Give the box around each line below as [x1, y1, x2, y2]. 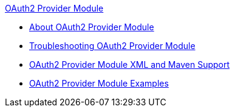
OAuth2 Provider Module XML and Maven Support [29, 59, 230, 70]
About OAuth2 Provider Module [29, 22, 154, 32]
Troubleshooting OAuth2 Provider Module [29, 41, 196, 51]
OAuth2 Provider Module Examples [29, 78, 169, 88]
